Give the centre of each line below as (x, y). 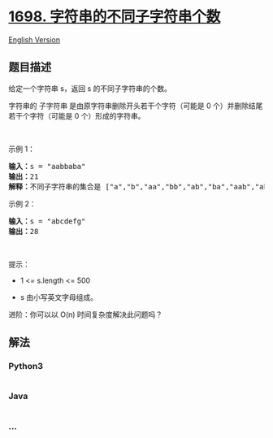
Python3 (26, 366)
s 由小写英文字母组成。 (59, 297)
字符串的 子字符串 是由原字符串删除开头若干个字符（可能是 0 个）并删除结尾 (136, 106)
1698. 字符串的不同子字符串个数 (115, 17)
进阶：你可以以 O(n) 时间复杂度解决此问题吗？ (86, 314)
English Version (35, 39)
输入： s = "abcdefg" (47, 221)
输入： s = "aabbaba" (47, 166)
